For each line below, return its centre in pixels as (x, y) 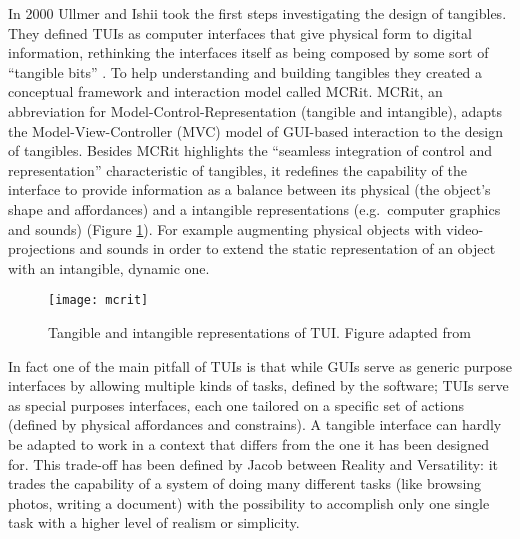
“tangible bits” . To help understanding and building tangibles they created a (245, 71)
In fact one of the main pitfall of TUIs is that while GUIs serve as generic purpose (260, 365)
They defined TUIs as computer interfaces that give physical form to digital (240, 32)
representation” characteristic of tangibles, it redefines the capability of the (238, 169)
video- (465, 228)
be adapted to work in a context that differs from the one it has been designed (248, 443)
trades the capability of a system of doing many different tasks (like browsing (245, 483)
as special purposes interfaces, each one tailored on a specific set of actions (236, 404)
